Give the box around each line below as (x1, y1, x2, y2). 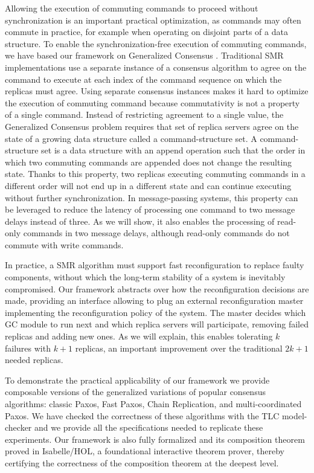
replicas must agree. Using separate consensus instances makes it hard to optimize (5, 85, 309, 97)
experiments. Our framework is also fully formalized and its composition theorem (5, 433, 305, 445)
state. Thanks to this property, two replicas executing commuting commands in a (5, 167, 306, 180)
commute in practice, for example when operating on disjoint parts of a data (5, 25, 288, 38)
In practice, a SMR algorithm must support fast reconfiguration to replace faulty (5, 259, 304, 271)
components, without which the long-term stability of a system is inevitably (5, 271, 286, 283)
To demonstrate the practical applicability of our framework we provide (5, 373, 270, 386)
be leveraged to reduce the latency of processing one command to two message (5, 203, 295, 216)
